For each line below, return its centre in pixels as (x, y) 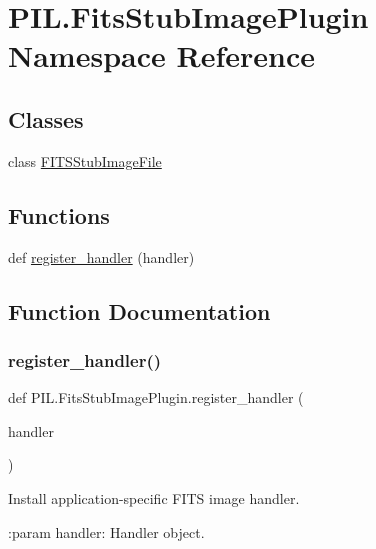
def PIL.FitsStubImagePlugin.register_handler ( (156, 397)
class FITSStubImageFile (85, 160)
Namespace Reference (161, 55)
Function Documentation (139, 310)
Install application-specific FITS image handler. (154, 497)
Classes (46, 118)
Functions (59, 214)
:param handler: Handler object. (106, 531)
